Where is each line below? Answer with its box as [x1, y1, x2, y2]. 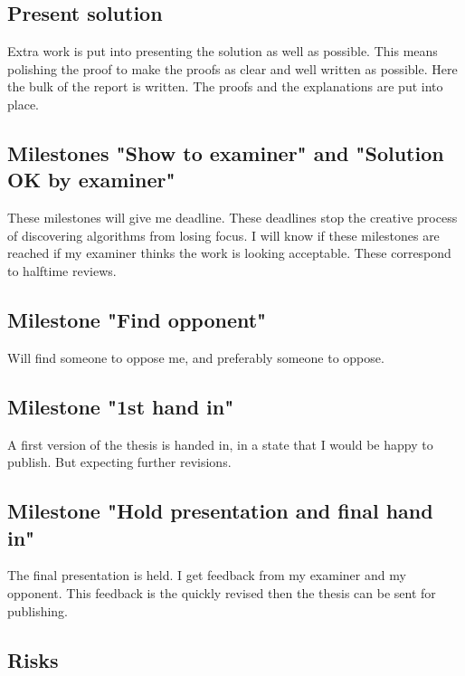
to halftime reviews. [7, 261, 117, 280]
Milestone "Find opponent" [7, 305, 267, 333]
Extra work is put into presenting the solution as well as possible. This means [7, 42, 438, 61]
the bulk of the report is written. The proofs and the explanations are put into [7, 77, 443, 96]
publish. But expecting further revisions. [7, 452, 232, 471]
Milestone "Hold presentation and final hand [7, 497, 433, 525]
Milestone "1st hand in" [7, 392, 234, 420]
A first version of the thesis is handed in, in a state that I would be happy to [7, 434, 433, 453]
